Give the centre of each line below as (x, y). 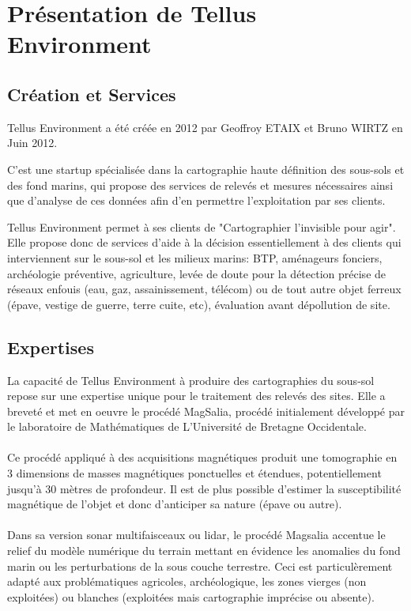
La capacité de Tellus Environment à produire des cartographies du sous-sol (191, 380)
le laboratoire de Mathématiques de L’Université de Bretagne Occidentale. (187, 426)
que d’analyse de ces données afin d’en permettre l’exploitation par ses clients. (196, 200)
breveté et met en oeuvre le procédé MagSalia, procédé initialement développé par (206, 411)
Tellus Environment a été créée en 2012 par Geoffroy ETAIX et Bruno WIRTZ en (205, 127)
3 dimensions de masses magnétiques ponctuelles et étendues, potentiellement (194, 473)
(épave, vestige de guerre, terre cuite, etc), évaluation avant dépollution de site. (199, 304)
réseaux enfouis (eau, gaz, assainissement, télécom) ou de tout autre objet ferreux (204, 289)
